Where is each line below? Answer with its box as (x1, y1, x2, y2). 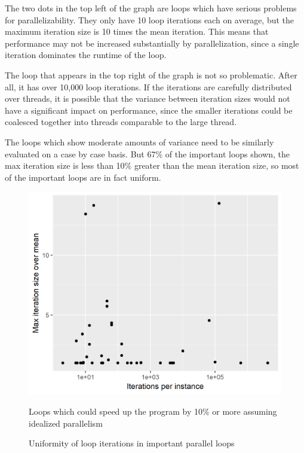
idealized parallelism (29, 416, 103, 429)
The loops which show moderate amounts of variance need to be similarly (5, 135, 274, 148)
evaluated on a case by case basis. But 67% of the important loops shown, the (5, 147, 290, 160)
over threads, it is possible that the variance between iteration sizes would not (5, 92, 290, 105)
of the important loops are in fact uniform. (5, 171, 161, 183)
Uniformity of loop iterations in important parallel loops (29, 437, 235, 449)
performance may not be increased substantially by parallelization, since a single (5, 37, 299, 49)
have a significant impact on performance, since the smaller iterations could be (5, 104, 293, 116)
